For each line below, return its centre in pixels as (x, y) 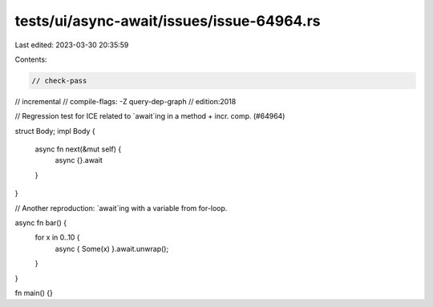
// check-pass (59, 81)
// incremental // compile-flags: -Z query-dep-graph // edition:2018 (125, 101)
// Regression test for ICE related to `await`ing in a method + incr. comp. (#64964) (150, 116)
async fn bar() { (41, 223)
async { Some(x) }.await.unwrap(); (112, 248)
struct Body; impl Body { (55, 131)
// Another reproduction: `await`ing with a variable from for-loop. (121, 208)
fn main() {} (34, 293)
